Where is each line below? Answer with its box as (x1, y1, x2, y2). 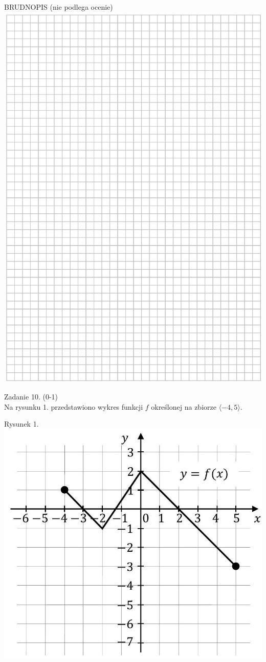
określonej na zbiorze (151, 401, 216, 412)
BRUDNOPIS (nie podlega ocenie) (4, 2, 113, 12)
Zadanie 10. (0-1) (4, 391, 58, 402)
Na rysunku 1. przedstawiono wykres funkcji (4, 401, 143, 412)
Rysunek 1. (4, 418, 39, 429)
